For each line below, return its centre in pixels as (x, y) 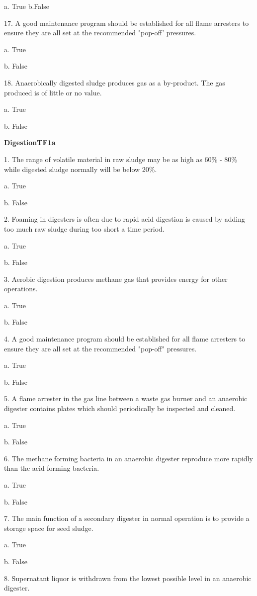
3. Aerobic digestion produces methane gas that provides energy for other (116, 279)
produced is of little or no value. (53, 92)
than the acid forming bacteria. (52, 468)
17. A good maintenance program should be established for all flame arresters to (127, 23)
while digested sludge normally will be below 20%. (81, 169)
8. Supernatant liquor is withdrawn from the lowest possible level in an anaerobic (128, 578)
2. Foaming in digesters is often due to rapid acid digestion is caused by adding (125, 219)
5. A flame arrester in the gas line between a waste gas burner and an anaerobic (126, 398)
